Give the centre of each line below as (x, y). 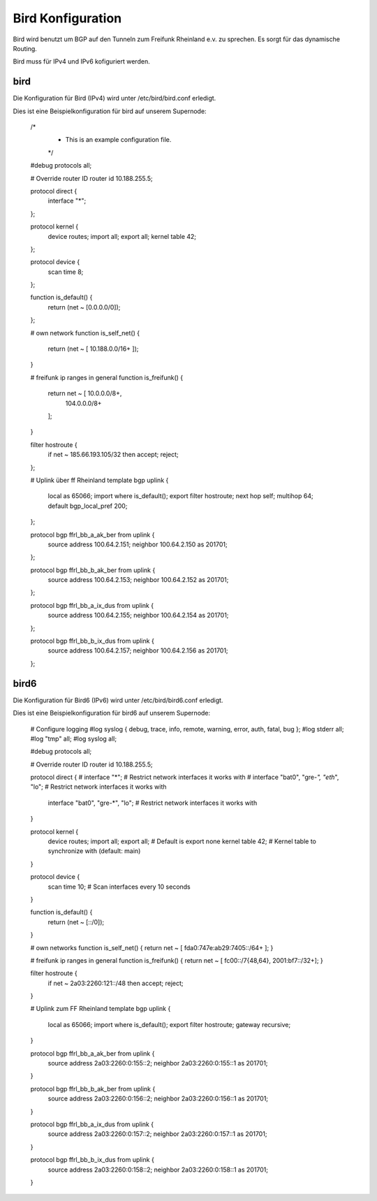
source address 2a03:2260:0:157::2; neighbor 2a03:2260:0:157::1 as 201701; (157, 1134)
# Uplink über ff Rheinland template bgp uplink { (99, 480)
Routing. (25, 48)
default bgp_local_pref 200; (88, 506)
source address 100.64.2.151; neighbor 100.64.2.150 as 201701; (138, 544)
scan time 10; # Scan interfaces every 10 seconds (119, 887)
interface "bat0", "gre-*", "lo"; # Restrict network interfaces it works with (153, 803)
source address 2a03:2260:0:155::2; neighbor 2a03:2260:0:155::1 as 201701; (158, 1063)
